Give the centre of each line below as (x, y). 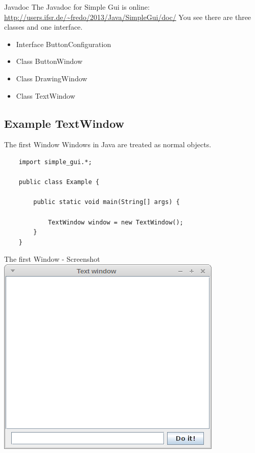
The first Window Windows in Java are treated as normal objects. (108, 144)
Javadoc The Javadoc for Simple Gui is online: (77, 7)
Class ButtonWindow (49, 61)
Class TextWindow (46, 95)
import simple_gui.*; (55, 162)
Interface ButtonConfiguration (64, 44)
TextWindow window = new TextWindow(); (115, 222)
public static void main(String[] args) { (107, 202)
